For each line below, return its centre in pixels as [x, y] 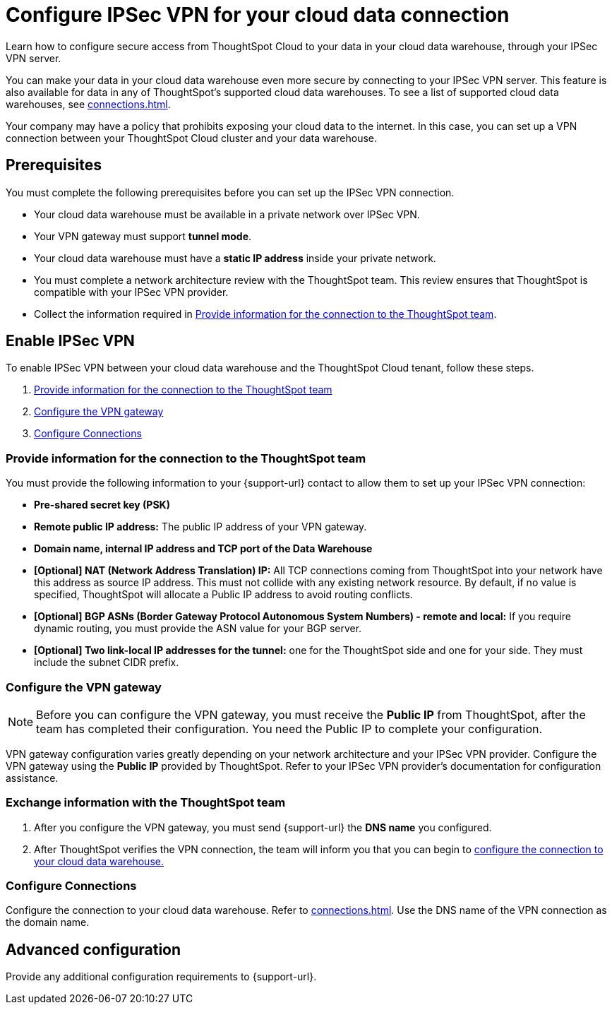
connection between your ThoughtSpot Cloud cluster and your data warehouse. [192, 138]
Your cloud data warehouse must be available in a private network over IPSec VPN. [227, 214]
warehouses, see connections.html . [88, 104]
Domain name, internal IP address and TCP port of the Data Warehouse [203, 549]
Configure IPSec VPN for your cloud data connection [258, 15]
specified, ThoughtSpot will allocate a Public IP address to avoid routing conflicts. [223, 595]
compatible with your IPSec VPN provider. [131, 292]
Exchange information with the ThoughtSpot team [146, 803]
